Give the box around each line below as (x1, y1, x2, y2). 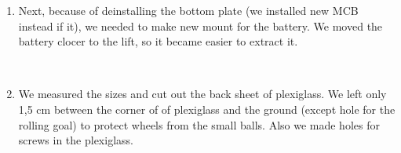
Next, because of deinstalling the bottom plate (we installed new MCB (18, 2, 359, 18)
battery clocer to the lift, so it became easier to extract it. (18, 33, 298, 49)
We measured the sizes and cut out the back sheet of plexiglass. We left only (18, 86, 387, 102)
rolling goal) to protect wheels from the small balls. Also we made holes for (18, 116, 380, 133)
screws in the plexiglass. (18, 132, 133, 148)
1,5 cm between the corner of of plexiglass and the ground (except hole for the (18, 100, 396, 117)
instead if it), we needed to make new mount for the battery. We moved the (18, 17, 383, 34)
